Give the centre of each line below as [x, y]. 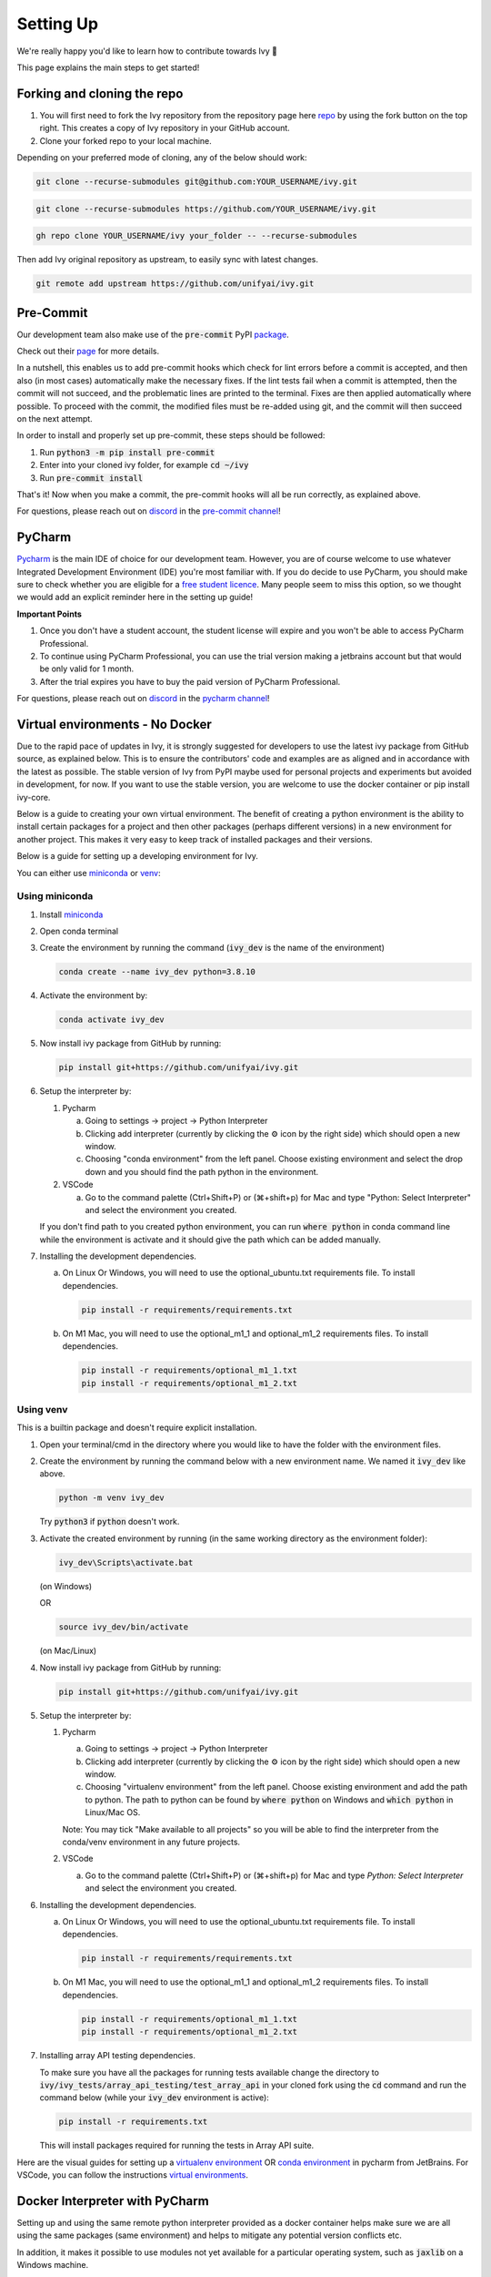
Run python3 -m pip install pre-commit [127, 452]
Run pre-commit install [91, 477]
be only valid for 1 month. [87, 669]
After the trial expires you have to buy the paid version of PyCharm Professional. [190, 681]
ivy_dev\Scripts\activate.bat [126, 1562]
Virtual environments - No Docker [115, 724]
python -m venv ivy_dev [112, 1498]
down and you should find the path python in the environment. [202, 1171]
